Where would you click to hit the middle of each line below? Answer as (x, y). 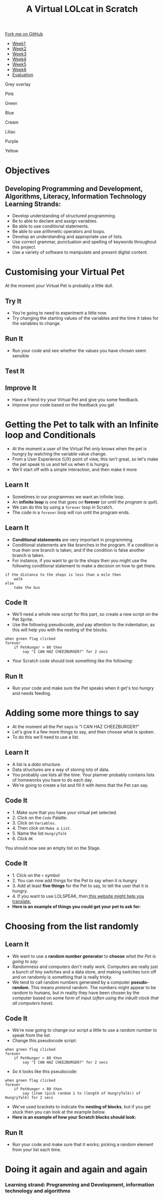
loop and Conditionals (51, 435)
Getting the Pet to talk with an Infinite (82, 425)
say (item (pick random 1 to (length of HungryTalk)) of (82, 1094)
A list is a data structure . (37, 764)
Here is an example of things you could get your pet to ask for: (76, 906)
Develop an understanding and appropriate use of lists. (67, 237)
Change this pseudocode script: (44, 1041)
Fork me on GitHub (24, 34)
